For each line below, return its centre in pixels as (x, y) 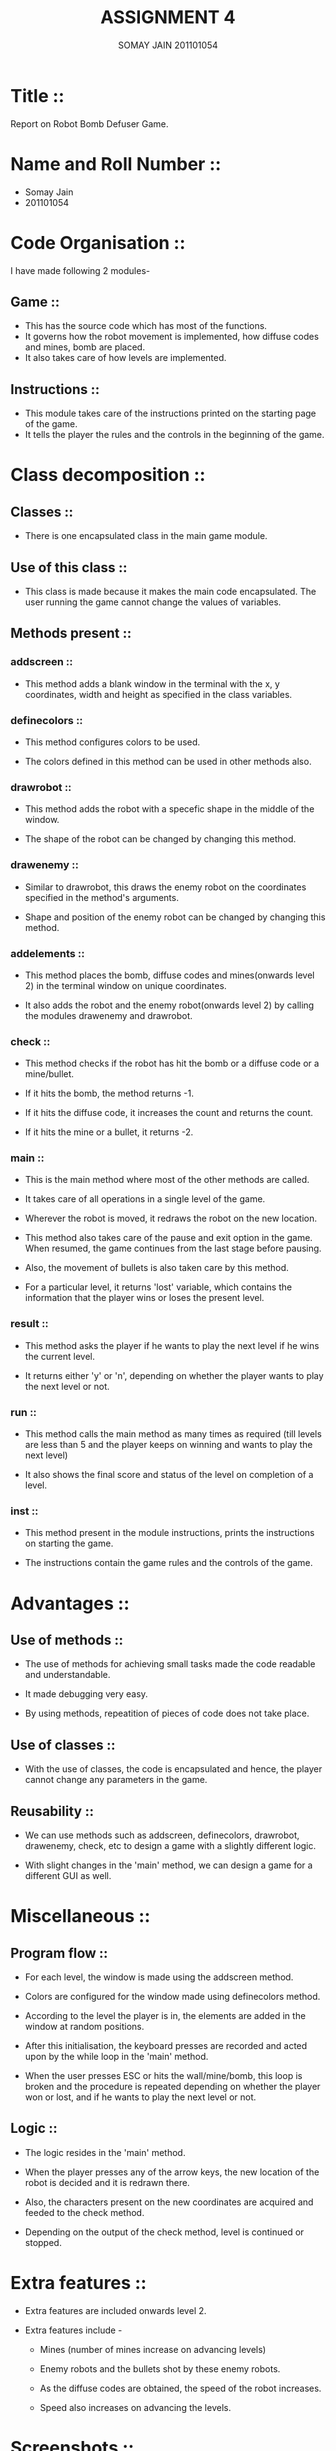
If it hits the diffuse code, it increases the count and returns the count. (168, 1113)
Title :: (37, 95)
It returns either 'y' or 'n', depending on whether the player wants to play (174, 1375)
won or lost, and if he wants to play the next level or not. (140, 2097)
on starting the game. (69, 1543)
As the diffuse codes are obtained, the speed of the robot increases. (180, 2388)
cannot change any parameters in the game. (116, 1780)
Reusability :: (52, 1811)
